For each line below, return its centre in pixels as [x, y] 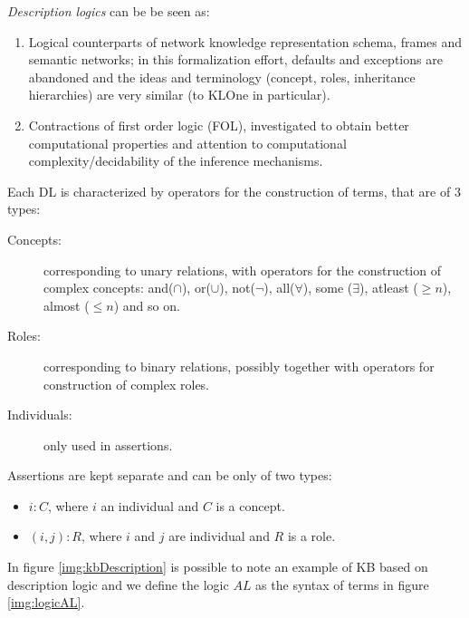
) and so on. [147, 305]
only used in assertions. [108, 444]
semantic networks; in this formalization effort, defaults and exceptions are [235, 59]
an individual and [150, 505]
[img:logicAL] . [46, 602]
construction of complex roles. [127, 384]
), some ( [328, 288]
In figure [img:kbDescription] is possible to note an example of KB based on [218, 567]
